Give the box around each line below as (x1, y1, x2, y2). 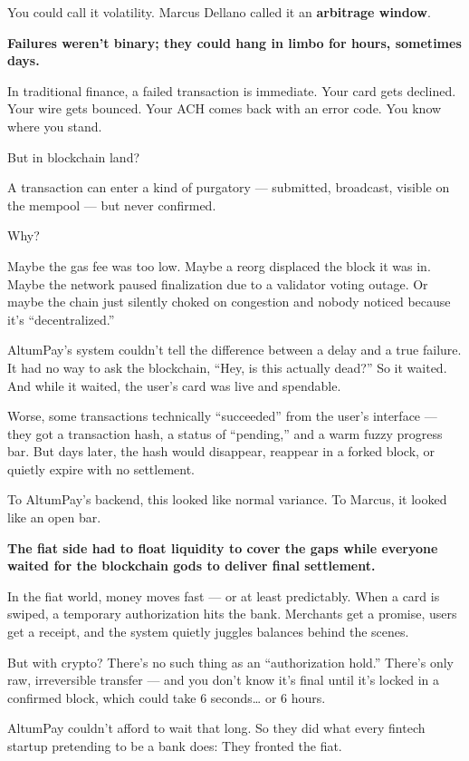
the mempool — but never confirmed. (7, 195, 216, 214)
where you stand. (7, 116, 102, 135)
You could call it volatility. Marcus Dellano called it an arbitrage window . (7, 3, 431, 21)
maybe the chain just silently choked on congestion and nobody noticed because (7, 292, 451, 311)
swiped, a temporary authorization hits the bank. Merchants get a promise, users (7, 604, 457, 623)
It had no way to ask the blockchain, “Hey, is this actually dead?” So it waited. (7, 357, 447, 376)
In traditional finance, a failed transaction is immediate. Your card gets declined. (7, 81, 456, 100)
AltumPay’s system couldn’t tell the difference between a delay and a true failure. (7, 340, 462, 359)
